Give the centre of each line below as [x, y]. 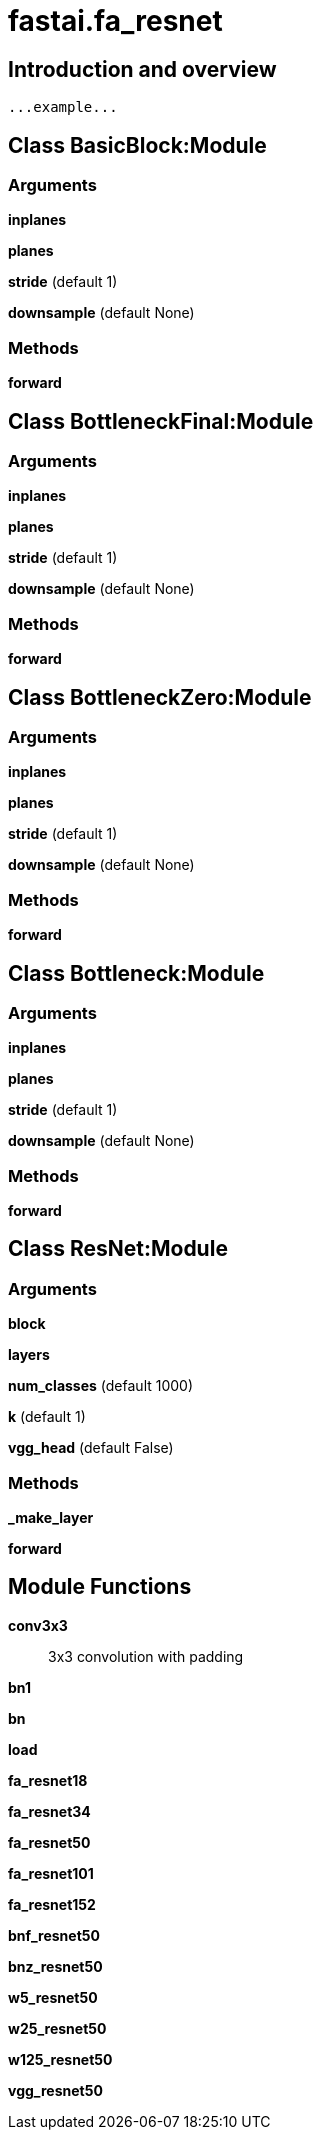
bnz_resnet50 [55, 1966]
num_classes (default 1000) [101, 1386]
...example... [63, 107]
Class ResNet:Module [118, 1249]
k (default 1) [47, 1417]
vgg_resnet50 [55, 2090]
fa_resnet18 [48, 1780]
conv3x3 [38, 1625]
